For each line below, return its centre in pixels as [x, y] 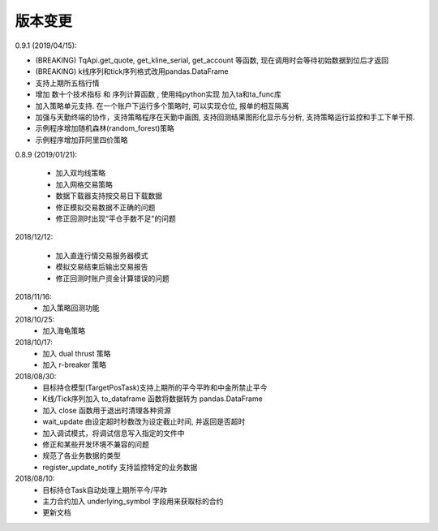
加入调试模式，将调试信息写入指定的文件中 [114, 433]
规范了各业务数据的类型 [82, 455]
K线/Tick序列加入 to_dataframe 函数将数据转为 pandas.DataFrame [152, 399]
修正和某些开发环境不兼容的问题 [96, 445]
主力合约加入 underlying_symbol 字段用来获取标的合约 [133, 501]
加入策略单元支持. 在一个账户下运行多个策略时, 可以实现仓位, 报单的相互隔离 [162, 106]
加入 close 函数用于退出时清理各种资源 [107, 410]
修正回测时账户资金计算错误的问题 [112, 278]
